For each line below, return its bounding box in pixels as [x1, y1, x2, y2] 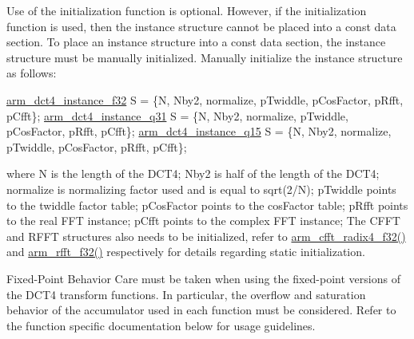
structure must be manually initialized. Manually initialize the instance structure [6, 49, 403, 65]
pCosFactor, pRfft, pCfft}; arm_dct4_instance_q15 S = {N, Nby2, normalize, [6, 123, 392, 140]
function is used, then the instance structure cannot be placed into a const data [6, 18, 396, 34]
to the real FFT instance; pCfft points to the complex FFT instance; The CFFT [6, 212, 400, 229]
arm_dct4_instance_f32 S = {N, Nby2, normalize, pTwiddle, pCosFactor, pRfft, [6, 91, 404, 108]
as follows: [6, 65, 57, 81]
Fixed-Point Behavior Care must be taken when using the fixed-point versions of [6, 270, 400, 286]
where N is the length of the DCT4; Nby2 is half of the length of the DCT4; [6, 165, 380, 182]
